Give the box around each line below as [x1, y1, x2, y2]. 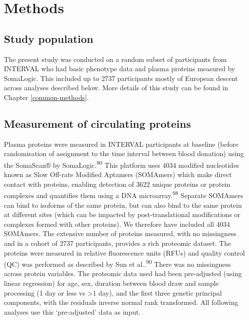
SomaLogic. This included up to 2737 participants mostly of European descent [4, 73, 238, 83]
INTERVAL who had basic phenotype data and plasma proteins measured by [4, 63, 235, 74]
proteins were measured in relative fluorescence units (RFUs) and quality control [4, 247, 245, 258]
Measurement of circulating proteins [4, 116, 191, 131]
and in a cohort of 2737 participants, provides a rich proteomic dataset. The [4, 238, 231, 248]
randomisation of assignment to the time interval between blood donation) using [4, 148, 244, 159]
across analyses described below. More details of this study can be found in [4, 82, 229, 93]
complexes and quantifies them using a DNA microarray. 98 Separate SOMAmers [4, 189, 244, 200]
